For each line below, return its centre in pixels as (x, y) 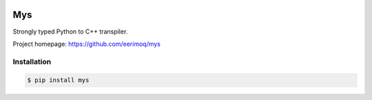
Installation (32, 62)
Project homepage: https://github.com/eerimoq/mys (87, 44)
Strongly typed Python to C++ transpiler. (70, 32)
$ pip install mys (58, 80)
